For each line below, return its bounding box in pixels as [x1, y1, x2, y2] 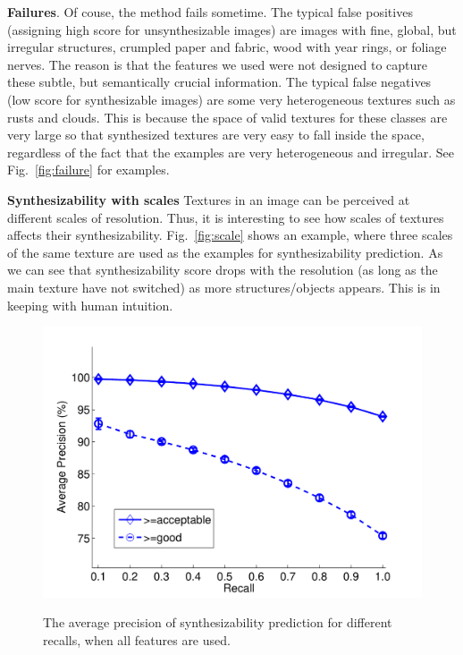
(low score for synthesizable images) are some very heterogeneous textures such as [7, 89, 456, 108]
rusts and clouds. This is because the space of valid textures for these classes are [7, 107, 448, 126]
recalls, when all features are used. [43, 630, 231, 649]
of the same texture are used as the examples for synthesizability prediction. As [7, 242, 443, 261]
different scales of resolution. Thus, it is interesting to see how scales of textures [7, 208, 444, 226]
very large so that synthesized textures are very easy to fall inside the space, [7, 125, 425, 144]
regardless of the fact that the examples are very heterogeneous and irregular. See [7, 142, 454, 161]
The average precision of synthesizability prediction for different [43, 613, 392, 632]
